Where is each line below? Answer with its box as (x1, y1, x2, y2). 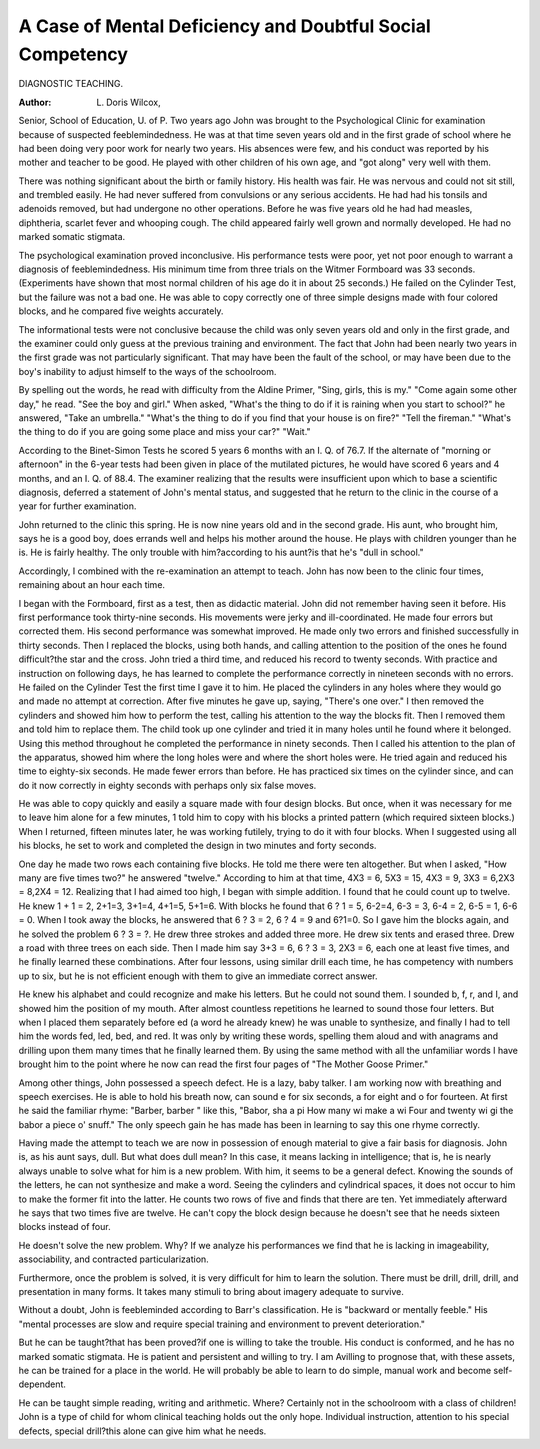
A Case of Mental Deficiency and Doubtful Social (18, 15, 431, 37)
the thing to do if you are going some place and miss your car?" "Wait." (18, 426, 311, 438)
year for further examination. (18, 500, 137, 512)
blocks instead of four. (18, 1221, 111, 1233)
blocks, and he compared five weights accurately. (18, 305, 224, 317)
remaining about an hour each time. (18, 579, 165, 591)
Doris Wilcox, (106, 96, 161, 108)
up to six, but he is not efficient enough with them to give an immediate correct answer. (18, 970, 378, 982)
